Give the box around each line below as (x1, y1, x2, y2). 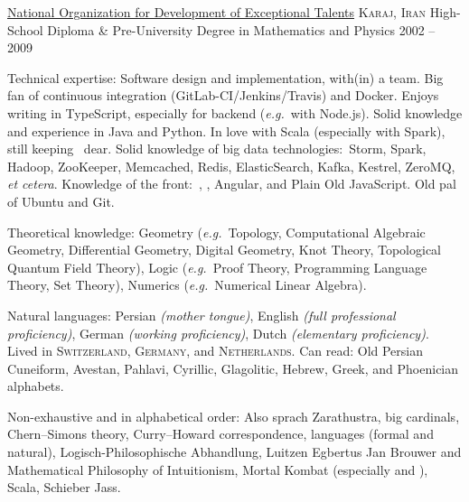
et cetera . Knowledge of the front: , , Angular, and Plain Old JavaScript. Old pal (7, 174, 456, 193)
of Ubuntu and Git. (7, 191, 115, 210)
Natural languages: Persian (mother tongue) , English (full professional (7, 305, 396, 324)
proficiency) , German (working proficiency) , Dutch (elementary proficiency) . (7, 323, 429, 342)
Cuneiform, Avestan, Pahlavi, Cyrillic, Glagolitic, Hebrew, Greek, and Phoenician (7, 358, 459, 377)
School (7, 20, 43, 39)
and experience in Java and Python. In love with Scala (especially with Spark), (7, 121, 446, 140)
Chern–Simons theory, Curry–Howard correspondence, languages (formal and (7, 424, 434, 443)
